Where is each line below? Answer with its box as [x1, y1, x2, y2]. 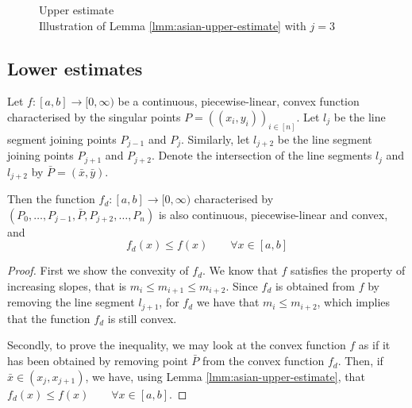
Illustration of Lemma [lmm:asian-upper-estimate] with [39, 17, 306, 33]
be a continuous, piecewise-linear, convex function [117, 93, 360, 110]
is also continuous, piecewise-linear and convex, [158, 206, 388, 222]
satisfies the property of [291, 262, 406, 279]
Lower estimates [7, 56, 143, 80]
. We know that [202, 262, 278, 279]
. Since [225, 277, 258, 294]
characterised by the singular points [7, 108, 181, 125]
